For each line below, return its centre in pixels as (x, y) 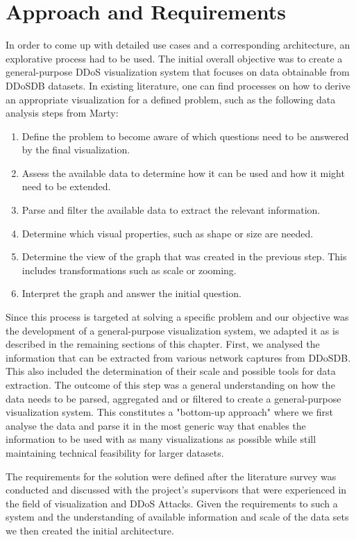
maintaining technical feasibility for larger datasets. (115, 452)
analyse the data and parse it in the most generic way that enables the (156, 425)
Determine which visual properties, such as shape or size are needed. (168, 233)
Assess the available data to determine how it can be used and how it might (183, 172)
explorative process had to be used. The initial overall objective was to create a (174, 58)
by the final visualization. (76, 150)
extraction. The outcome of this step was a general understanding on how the (170, 385)
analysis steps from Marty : (62, 113)
